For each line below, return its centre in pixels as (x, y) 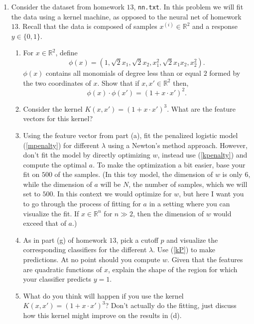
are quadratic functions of (63, 269)
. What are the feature (201, 108)
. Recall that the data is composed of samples (88, 26)
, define (66, 53)
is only (232, 174)
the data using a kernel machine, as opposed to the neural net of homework (126, 16)
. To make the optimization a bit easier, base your (169, 164)
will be (111, 184)
